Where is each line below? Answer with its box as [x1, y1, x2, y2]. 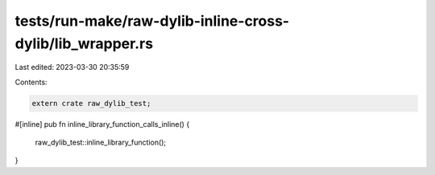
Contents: [14, 77, 48, 87]
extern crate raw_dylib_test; [31, 99, 151, 108]
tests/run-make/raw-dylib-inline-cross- [14, 12, 290, 30]
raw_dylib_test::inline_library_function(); [35, 137, 167, 148]
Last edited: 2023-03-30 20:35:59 [14, 63, 130, 72]
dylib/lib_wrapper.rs [14, 35, 153, 52]
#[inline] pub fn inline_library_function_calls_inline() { [14, 119, 190, 128]
